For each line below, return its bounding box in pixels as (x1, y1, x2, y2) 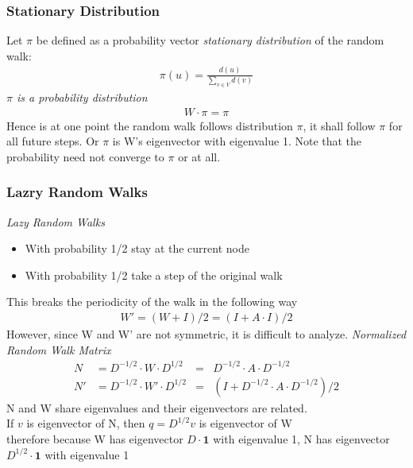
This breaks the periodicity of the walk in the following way (6, 293, 298, 310)
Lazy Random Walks (6, 213, 105, 230)
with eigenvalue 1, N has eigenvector (213, 430, 390, 447)
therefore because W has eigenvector (6, 430, 183, 447)
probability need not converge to (6, 148, 164, 164)
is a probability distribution (16, 89, 148, 106)
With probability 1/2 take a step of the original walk (25, 266, 283, 283)
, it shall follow (303, 117, 376, 133)
